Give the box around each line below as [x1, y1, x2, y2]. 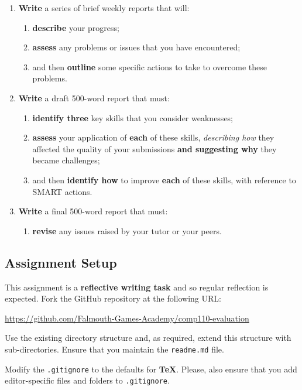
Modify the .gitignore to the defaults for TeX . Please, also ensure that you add [5, 362, 297, 375]
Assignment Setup [5, 253, 117, 271]
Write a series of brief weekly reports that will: [18, 2, 190, 13]
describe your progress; [32, 21, 119, 33]
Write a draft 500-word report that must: [18, 91, 170, 104]
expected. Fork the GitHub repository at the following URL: [5, 292, 221, 305]
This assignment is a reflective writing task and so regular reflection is [5, 280, 269, 293]
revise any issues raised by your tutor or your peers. [32, 224, 222, 237]
